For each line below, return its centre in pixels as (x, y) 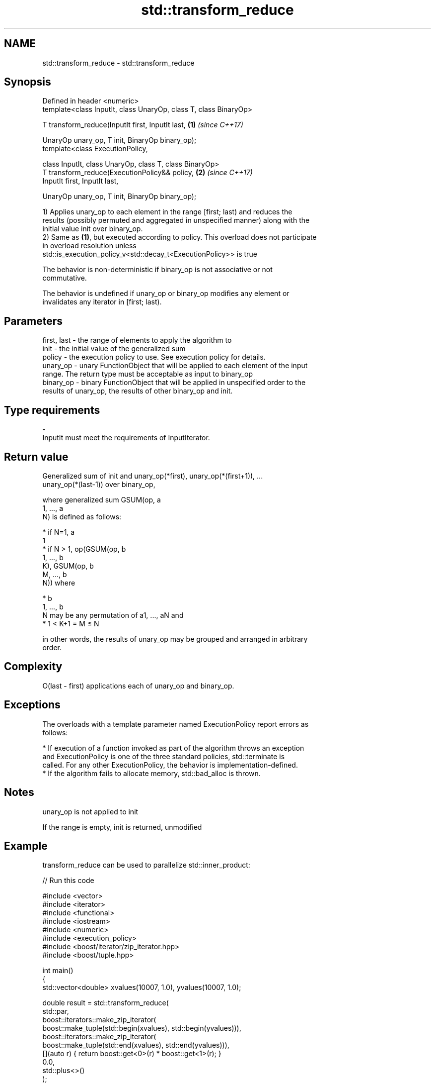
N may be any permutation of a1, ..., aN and (113, 615)
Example (26, 846)
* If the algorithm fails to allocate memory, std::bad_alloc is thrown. (151, 773)
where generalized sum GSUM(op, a (102, 499)
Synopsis (28, 82)
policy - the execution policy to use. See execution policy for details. (154, 357)
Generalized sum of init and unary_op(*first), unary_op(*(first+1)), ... (153, 476)
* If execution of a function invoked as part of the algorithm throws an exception (173, 748)
